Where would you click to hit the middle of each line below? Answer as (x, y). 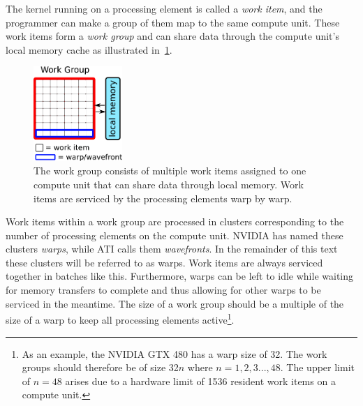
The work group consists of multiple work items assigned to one (170, 171)
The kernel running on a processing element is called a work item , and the (164, 8)
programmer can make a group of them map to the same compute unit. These (173, 22)
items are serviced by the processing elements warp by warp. (163, 198)
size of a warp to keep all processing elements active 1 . (120, 318)
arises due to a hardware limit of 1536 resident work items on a (200, 381)
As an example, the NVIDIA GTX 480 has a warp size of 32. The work (175, 353)
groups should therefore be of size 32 (100, 367)
